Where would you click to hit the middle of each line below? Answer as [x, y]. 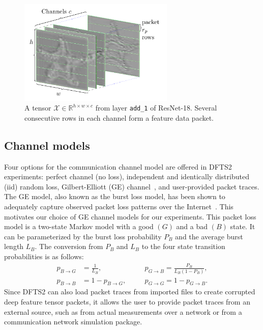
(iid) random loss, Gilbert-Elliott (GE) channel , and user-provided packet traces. [132, 186]
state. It [243, 226]
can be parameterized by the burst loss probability [83, 236]
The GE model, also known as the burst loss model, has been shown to [115, 196]
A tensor [38, 108]
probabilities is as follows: [44, 256]
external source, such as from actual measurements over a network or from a [123, 311]
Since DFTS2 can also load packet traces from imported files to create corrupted [130, 292]
